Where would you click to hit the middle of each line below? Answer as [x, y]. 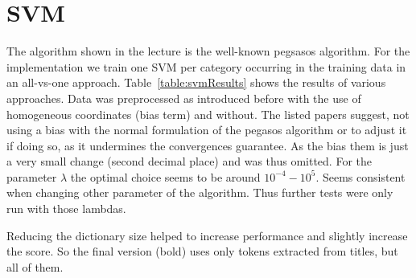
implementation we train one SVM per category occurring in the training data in [206, 66]
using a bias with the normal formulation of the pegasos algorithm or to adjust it [207, 130]
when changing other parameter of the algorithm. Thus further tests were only [200, 192]
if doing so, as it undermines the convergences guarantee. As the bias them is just [208, 145]
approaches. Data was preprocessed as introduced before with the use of [184, 98]
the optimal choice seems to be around [165, 176]
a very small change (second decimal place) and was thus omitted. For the [189, 161]
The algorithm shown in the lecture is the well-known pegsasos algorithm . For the [208, 51]
